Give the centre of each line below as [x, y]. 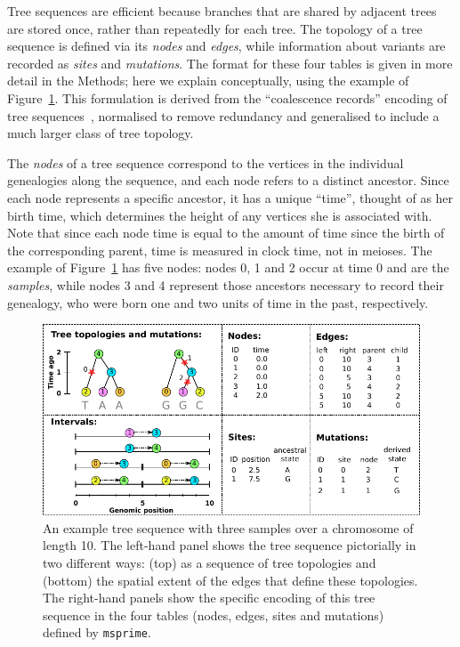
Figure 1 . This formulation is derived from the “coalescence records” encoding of [227, 97]
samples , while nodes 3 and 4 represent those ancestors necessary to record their [226, 284]
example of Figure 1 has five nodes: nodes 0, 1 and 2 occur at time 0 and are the [228, 267]
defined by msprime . [97, 632]
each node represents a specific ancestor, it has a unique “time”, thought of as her [230, 197]
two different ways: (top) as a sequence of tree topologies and [210, 562]
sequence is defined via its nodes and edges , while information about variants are [226, 46]
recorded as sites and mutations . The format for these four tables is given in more [230, 63]
